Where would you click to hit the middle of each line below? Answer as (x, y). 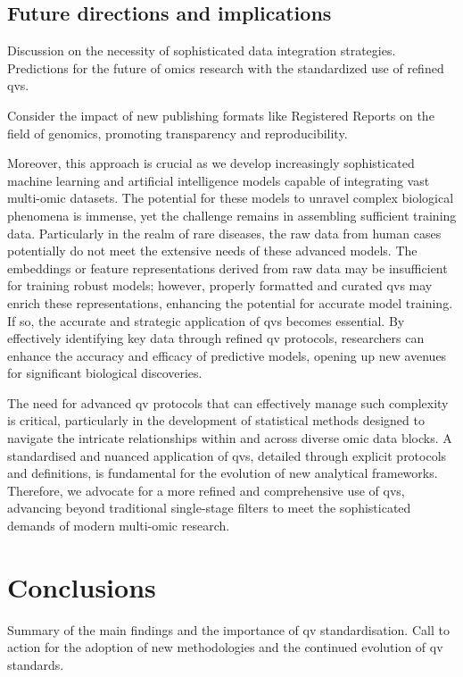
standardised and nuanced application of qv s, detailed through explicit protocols (227, 455)
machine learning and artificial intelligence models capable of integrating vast (219, 180)
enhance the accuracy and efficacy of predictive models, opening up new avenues (227, 355)
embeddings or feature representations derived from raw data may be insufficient (227, 267)
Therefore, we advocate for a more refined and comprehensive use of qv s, (206, 490)
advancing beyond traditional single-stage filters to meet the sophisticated (209, 508)
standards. (36, 664)
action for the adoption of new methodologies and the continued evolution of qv (225, 647)
